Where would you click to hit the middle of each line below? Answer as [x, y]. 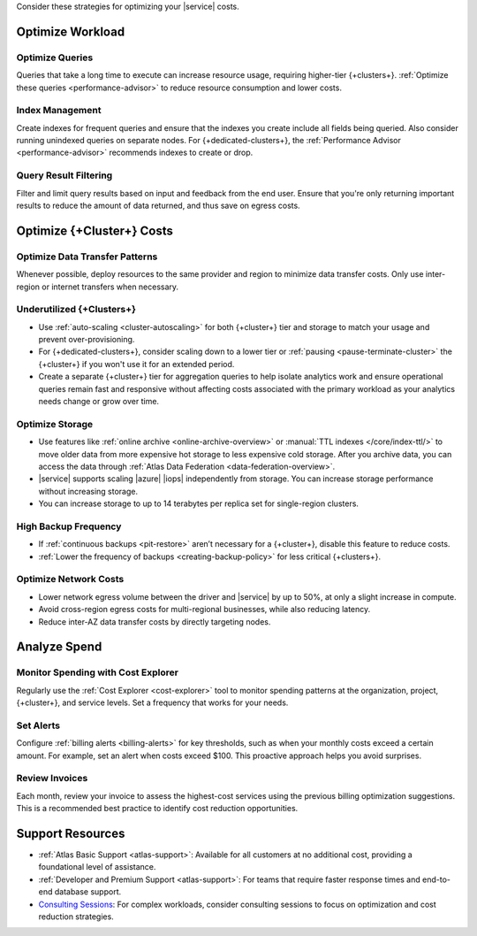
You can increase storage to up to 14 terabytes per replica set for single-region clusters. [199, 503]
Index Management [59, 111]
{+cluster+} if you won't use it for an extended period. [136, 364]
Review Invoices [52, 779]
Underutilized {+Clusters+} [76, 310]
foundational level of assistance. [97, 867]
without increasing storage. [88, 491]
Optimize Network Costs [70, 579]
